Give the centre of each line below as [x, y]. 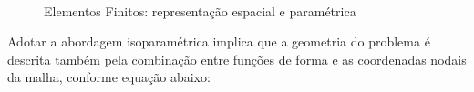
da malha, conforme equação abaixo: [109, 77]
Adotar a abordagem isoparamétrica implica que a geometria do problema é [219, 41]
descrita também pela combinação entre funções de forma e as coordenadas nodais [237, 59]
